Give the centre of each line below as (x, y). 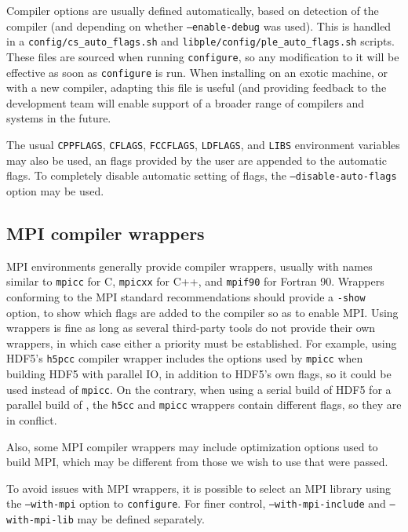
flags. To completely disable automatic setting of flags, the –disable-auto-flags (202, 175)
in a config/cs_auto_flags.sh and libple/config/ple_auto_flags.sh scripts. (200, 41)
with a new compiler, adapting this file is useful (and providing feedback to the (197, 87)
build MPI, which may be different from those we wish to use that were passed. (197, 462)
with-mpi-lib (40, 520)
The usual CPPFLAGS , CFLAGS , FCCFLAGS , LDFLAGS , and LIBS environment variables (203, 144)
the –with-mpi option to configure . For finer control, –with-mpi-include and (196, 503)
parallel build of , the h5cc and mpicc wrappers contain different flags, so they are (204, 404)
